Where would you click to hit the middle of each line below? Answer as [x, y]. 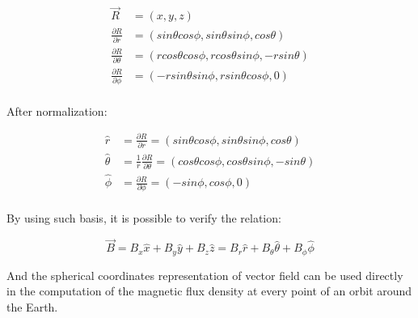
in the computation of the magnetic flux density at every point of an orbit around [209, 291]
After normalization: [57, 110]
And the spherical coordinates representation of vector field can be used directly [205, 275]
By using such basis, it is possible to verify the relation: [144, 218]
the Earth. [32, 306]
